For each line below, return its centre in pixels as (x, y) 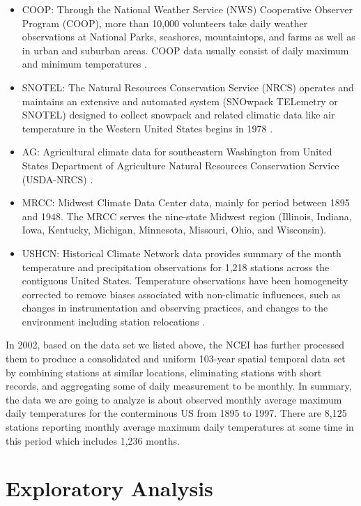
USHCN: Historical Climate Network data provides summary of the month (182, 253)
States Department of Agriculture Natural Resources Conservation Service (180, 165)
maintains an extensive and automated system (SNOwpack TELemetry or (180, 101)
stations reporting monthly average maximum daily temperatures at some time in (180, 427)
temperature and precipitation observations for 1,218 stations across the (176, 267)
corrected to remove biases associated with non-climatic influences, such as (181, 294)
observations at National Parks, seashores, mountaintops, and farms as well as (189, 37)
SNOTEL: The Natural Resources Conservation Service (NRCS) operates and (188, 87)
